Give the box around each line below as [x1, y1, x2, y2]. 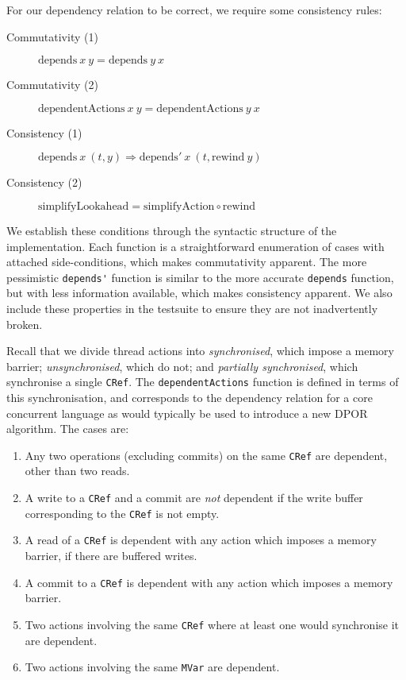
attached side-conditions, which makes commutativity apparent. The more [6, 253, 367, 270]
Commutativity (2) [6, 76, 98, 93]
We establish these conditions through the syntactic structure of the [6, 222, 337, 238]
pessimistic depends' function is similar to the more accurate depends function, [6, 269, 394, 285]
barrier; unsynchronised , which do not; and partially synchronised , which [6, 357, 358, 374]
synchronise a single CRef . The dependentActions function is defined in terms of [6, 373, 399, 390]
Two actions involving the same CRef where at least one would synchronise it [25, 616, 400, 632]
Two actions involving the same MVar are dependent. [25, 659, 280, 675]
